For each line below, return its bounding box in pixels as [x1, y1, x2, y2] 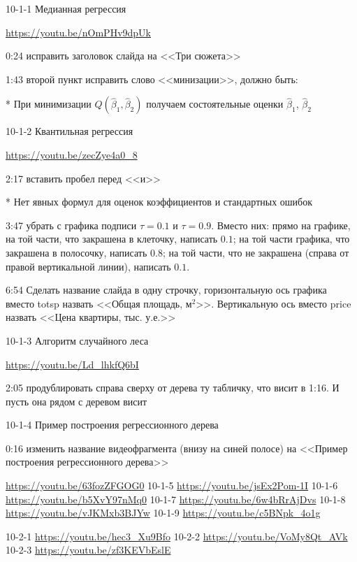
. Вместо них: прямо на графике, [211, 217, 351, 232]
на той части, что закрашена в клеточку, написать [6, 231, 218, 246]
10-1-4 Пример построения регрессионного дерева [6, 417, 219, 432]
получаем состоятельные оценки [146, 96, 284, 111]
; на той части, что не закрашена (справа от [162, 245, 349, 259]
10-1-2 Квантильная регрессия [6, 124, 133, 138]
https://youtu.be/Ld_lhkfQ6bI [6, 356, 139, 371]
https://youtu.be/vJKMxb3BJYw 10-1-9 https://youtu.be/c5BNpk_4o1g [6, 505, 321, 520]
